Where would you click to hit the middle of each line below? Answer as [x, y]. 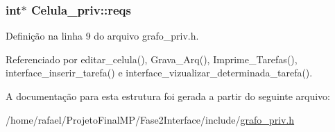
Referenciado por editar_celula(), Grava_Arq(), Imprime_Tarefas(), [152, 59]
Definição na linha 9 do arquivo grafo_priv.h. [102, 36]
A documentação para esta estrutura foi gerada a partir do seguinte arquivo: [168, 96]
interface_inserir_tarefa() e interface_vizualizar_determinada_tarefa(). [159, 73]
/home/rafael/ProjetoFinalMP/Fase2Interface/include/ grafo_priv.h [150, 119]
